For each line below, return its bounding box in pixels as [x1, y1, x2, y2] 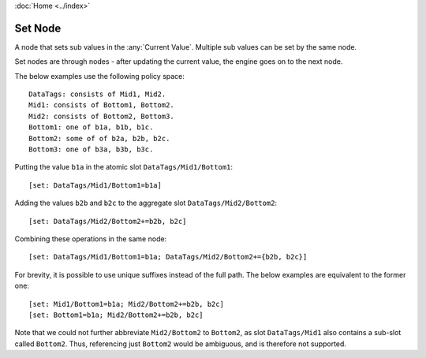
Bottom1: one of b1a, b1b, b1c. [28, 123, 154, 132]
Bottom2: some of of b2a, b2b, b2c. [28, 134, 170, 143]
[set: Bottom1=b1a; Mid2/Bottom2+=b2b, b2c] [28, 310, 204, 319]
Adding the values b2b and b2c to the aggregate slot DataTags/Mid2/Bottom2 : [14, 198, 278, 208]
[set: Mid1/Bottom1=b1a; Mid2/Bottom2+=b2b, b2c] [28, 300, 225, 308]
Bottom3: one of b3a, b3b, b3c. [28, 145, 154, 154]
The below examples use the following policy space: [14, 71, 185, 80]
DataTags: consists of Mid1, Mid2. [28, 90, 166, 99]
